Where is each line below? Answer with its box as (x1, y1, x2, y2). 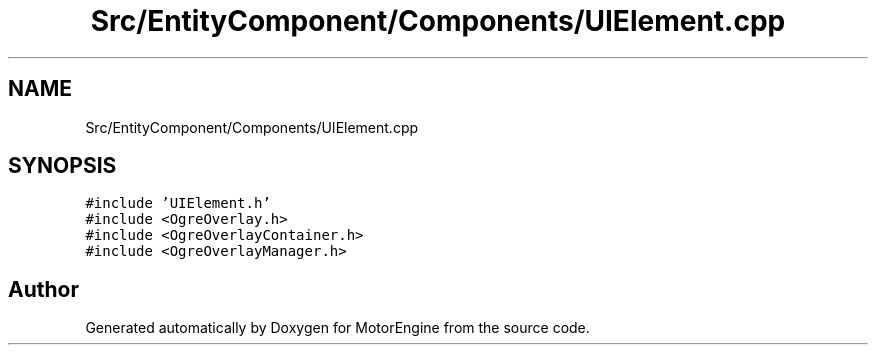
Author (8, 276, 79, 302)
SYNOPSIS (8, 153, 117, 179)
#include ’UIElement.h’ (85, 195, 271, 212)
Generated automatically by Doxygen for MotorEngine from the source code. (85, 319, 590, 337)
